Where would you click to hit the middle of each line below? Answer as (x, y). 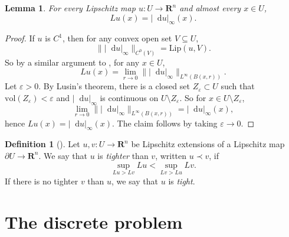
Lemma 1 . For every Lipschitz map (70, 8)
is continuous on (129, 97)
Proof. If (20, 38)
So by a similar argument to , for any (72, 62)
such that (238, 86)
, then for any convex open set (117, 38)
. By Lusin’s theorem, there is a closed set (114, 86)
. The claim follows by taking (165, 123)
